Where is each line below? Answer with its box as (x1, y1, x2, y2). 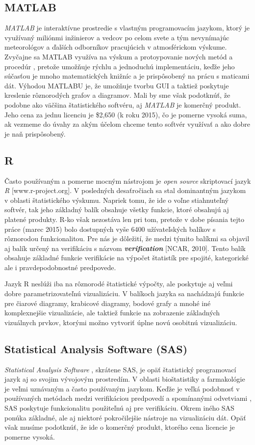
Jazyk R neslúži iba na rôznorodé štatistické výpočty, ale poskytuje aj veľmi (4, 278, 233, 289)
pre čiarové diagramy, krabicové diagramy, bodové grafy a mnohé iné (4, 298, 211, 308)
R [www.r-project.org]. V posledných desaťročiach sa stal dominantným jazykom (4, 185, 246, 195)
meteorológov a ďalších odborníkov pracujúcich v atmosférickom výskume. (4, 42, 227, 52)
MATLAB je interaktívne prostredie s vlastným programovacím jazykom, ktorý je (4, 23, 250, 33)
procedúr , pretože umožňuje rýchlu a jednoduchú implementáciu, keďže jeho (4, 61, 235, 71)
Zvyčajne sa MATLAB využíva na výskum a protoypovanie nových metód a (4, 51, 233, 61)
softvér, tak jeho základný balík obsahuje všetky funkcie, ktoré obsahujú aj (4, 204, 229, 215)
